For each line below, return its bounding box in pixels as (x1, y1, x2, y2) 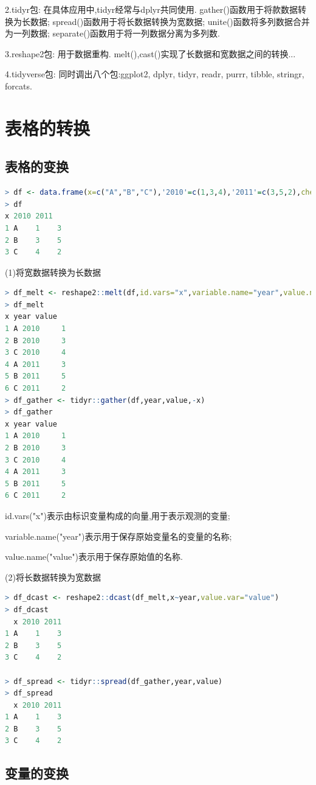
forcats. (5, 79, 32, 92)
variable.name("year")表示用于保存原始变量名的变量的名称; (5, 529, 232, 542)
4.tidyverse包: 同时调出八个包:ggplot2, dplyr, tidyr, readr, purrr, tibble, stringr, (5, 68, 304, 80)
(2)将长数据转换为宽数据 (5, 570, 101, 583)
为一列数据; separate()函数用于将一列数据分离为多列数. (5, 27, 221, 40)
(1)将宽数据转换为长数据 (5, 265, 101, 278)
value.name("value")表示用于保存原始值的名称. (5, 550, 183, 563)
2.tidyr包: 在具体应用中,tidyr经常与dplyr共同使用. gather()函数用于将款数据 (5, 3, 298, 15)
